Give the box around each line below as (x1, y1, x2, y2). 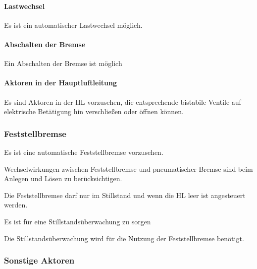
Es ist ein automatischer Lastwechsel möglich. (4, 19, 143, 30)
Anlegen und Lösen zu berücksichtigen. (4, 173, 122, 184)
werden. (4, 200, 28, 210)
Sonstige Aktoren (4, 254, 75, 267)
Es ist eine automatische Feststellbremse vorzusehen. (4, 146, 163, 157)
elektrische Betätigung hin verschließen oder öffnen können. (4, 106, 184, 117)
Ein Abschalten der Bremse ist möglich (4, 58, 122, 68)
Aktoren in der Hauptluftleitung (4, 77, 117, 88)
